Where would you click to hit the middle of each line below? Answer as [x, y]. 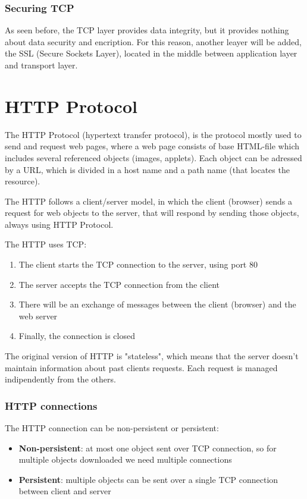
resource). [23, 181]
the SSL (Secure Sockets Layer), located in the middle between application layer [151, 53]
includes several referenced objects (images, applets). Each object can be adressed [153, 157]
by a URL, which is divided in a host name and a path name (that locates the [147, 169]
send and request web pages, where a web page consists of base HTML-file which [152, 146]
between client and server [65, 491]
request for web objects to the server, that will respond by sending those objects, [152, 213]
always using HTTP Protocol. [59, 224]
